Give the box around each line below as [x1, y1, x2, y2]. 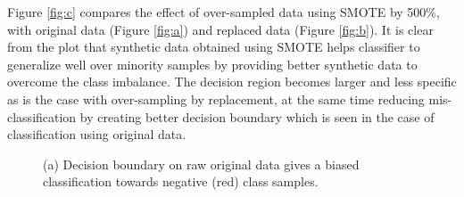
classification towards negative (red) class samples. [43, 172, 319, 191]
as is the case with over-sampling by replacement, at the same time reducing [7, 89, 425, 108]
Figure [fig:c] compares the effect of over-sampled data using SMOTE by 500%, [7, 3, 440, 21]
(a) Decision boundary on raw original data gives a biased [43, 154, 360, 173]
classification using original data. [7, 125, 186, 144]
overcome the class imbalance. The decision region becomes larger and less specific [7, 72, 457, 91]
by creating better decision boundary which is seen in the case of [79, 107, 435, 126]
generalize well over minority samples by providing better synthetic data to [7, 54, 418, 73]
